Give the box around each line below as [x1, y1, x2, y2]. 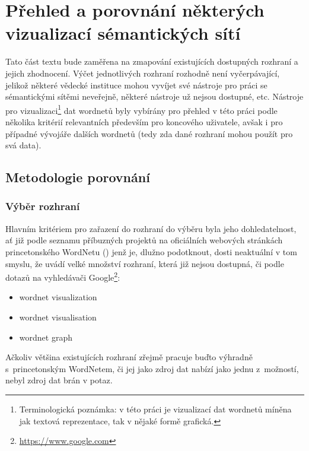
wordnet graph [19, 331, 72, 343]
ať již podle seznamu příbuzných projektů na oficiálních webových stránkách [5, 234, 283, 246]
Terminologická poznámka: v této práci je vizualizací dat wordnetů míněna [19, 402, 292, 415]
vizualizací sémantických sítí [5, 21, 241, 45]
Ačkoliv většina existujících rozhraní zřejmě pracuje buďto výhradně [5, 351, 253, 363]
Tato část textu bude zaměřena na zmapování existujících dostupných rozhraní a [5, 55, 298, 68]
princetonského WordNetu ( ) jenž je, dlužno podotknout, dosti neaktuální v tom [5, 245, 297, 258]
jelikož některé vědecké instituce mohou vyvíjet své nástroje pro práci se [5, 78, 267, 91]
